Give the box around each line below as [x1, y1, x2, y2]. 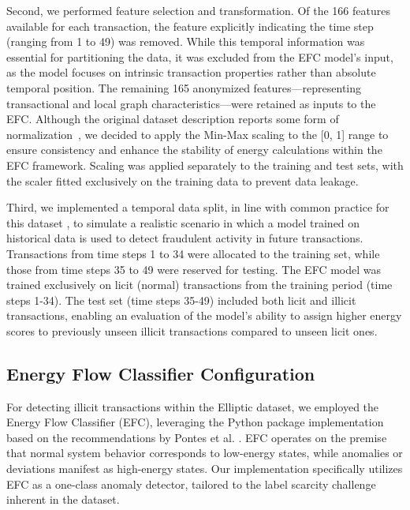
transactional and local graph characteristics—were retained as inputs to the [6, 95, 376, 111]
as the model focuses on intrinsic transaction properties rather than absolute [6, 64, 376, 81]
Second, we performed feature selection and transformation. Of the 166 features [6, 2, 390, 18]
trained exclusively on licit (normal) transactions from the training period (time [6, 276, 393, 293]
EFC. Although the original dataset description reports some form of [6, 111, 339, 127]
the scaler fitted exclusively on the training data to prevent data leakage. [6, 172, 359, 189]
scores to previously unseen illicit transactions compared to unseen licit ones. [6, 322, 378, 339]
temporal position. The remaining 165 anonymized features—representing [6, 79, 362, 96]
